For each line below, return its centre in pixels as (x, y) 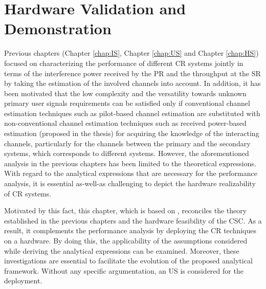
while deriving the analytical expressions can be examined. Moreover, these (122, 250)
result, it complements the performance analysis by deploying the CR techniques (130, 230)
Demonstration (58, 28)
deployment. (23, 281)
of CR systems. (28, 193)
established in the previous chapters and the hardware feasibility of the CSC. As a (133, 220)
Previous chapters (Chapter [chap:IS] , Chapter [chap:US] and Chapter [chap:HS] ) (131, 53)
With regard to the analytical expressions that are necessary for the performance (131, 173)
